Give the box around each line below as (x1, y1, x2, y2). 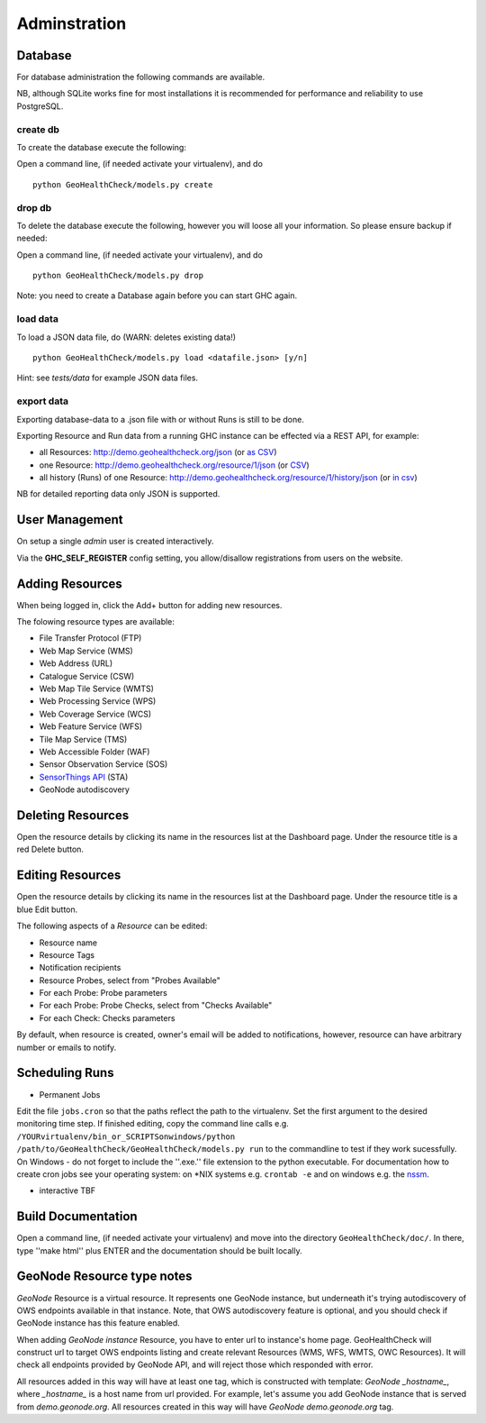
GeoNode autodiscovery (39, 784, 130, 795)
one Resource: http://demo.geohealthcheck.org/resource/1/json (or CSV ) (39, 460, 310, 470)
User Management (16, 512, 123, 527)
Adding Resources (16, 576, 123, 591)
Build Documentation (16, 1209, 139, 1225)
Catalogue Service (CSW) (39, 670, 135, 681)
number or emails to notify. (16, 1042, 117, 1053)
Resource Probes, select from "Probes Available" (39, 974, 220, 986)
